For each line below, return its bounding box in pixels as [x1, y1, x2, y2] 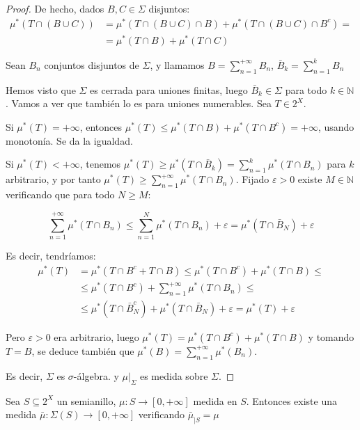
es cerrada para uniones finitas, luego [90, 82, 248, 97]
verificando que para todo [6, 187, 115, 202]
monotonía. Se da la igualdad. [6, 133, 133, 148]
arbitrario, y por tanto [6, 172, 101, 186]
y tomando [308, 329, 354, 344]
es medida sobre [139, 368, 208, 383]
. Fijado [235, 172, 269, 186]
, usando [318, 119, 354, 134]
